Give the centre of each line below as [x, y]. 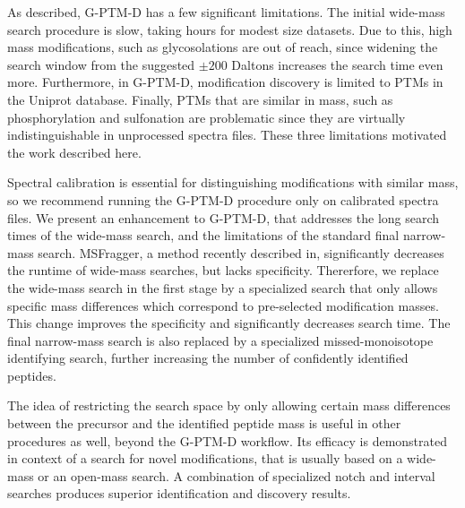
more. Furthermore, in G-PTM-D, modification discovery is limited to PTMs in [225, 82]
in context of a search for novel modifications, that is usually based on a [205, 458]
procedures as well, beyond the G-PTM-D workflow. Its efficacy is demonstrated [227, 440]
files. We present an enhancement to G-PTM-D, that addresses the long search [224, 217]
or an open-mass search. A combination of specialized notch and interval [237, 475]
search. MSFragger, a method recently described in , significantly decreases [241, 252]
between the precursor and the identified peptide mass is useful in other [204, 423]
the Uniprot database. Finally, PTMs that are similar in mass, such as [200, 99]
